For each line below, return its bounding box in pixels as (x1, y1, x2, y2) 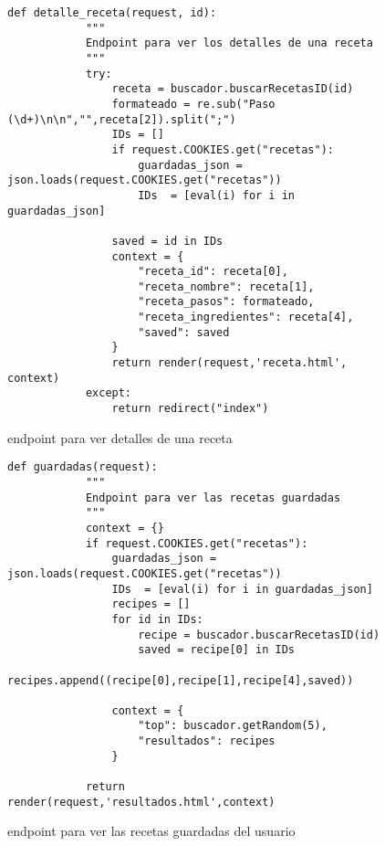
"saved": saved (138, 325, 230, 339)
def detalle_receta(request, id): (7, 6, 217, 19)
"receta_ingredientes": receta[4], (138, 311, 354, 324)
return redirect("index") (111, 402, 269, 416)
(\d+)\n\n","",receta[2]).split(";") (7, 112, 236, 126)
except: (85, 386, 132, 400)
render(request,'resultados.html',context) (7, 795, 276, 809)
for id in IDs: (111, 612, 203, 626)
